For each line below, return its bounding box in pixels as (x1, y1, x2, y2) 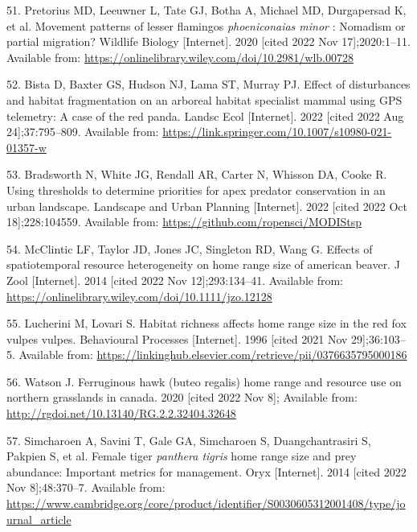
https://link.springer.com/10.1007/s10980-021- (162, 123, 392, 140)
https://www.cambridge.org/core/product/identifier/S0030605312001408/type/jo (6, 495, 406, 512)
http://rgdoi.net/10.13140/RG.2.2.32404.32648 (6, 405, 236, 422)
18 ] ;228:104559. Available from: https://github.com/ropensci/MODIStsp (6, 213, 362, 230)
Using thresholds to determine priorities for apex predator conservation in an (6, 181, 386, 198)
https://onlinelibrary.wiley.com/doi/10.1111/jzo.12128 (6, 287, 272, 304)
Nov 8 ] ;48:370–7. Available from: (6, 479, 166, 496)
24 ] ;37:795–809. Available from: (6, 123, 159, 140)
